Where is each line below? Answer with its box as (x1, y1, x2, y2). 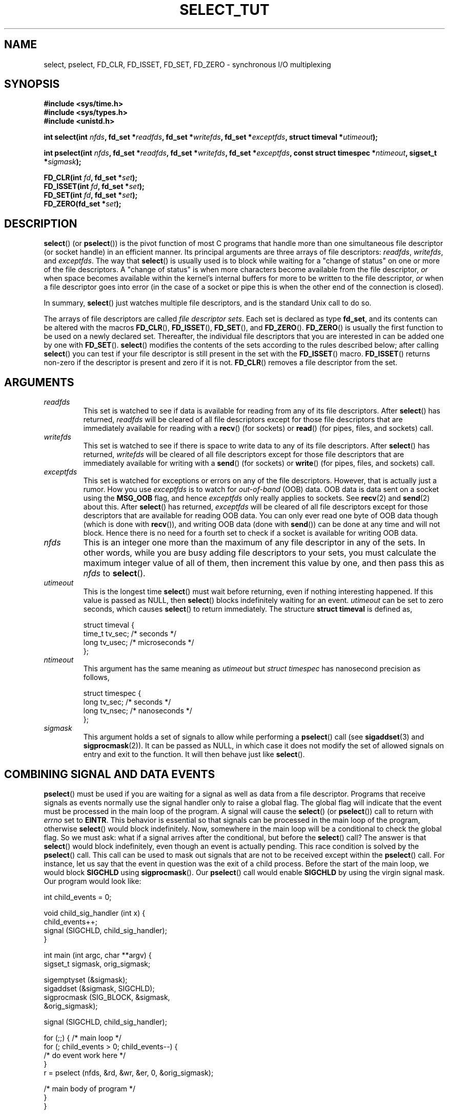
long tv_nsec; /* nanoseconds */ (83, 706, 192, 715)
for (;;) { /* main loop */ (44, 1033, 121, 1042)
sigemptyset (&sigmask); (44, 975, 128, 984)
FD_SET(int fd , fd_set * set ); (44, 191, 138, 200)
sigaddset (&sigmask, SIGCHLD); (44, 984, 155, 993)
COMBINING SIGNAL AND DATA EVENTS (4, 767, 215, 781)
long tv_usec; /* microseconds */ (83, 638, 194, 647)
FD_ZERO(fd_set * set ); (44, 199, 121, 209)
